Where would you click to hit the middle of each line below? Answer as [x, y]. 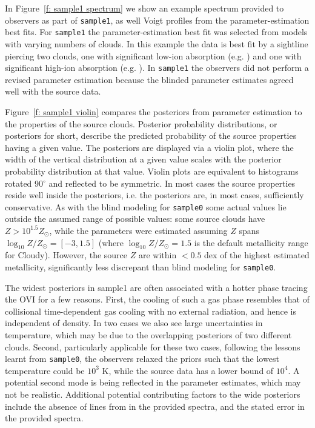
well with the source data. [53, 91]
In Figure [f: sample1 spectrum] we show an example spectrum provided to [144, 8]
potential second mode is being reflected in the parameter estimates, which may [153, 382]
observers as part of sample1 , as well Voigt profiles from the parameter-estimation [157, 20]
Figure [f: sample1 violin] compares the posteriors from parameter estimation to [154, 111]
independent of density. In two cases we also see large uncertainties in [134, 323]
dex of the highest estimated [257, 255]
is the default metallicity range [251, 242]
